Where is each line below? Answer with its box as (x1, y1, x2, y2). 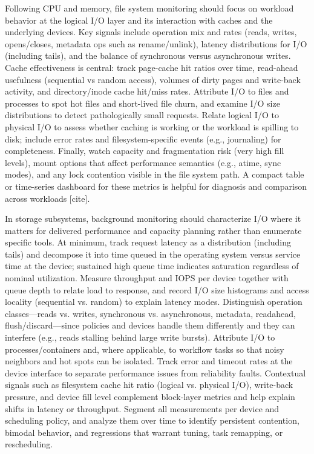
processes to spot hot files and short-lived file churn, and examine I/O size (5, 96, 280, 109)
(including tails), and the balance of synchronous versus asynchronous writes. (5, 49, 291, 62)
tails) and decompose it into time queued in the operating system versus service (5, 247, 301, 260)
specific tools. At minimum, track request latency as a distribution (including (5, 236, 292, 249)
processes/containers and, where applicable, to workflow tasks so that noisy (5, 342, 284, 355)
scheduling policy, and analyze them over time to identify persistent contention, (5, 414, 299, 427)
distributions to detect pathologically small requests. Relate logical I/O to (5, 108, 279, 121)
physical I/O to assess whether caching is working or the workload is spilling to (5, 120, 299, 133)
